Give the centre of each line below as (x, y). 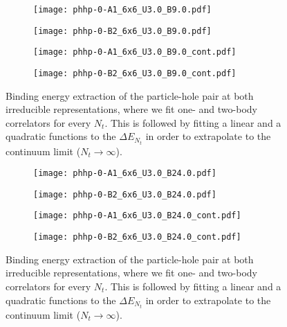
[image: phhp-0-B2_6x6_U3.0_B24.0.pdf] (125, 194)
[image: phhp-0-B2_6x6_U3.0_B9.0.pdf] (122, 31)
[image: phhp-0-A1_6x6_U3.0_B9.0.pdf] (122, 10)
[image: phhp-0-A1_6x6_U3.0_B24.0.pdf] (125, 174)
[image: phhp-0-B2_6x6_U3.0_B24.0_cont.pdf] (137, 237)
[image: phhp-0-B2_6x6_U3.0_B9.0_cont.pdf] (135, 73)
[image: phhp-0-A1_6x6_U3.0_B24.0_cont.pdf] (137, 216)
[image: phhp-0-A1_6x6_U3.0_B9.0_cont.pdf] (135, 52)
